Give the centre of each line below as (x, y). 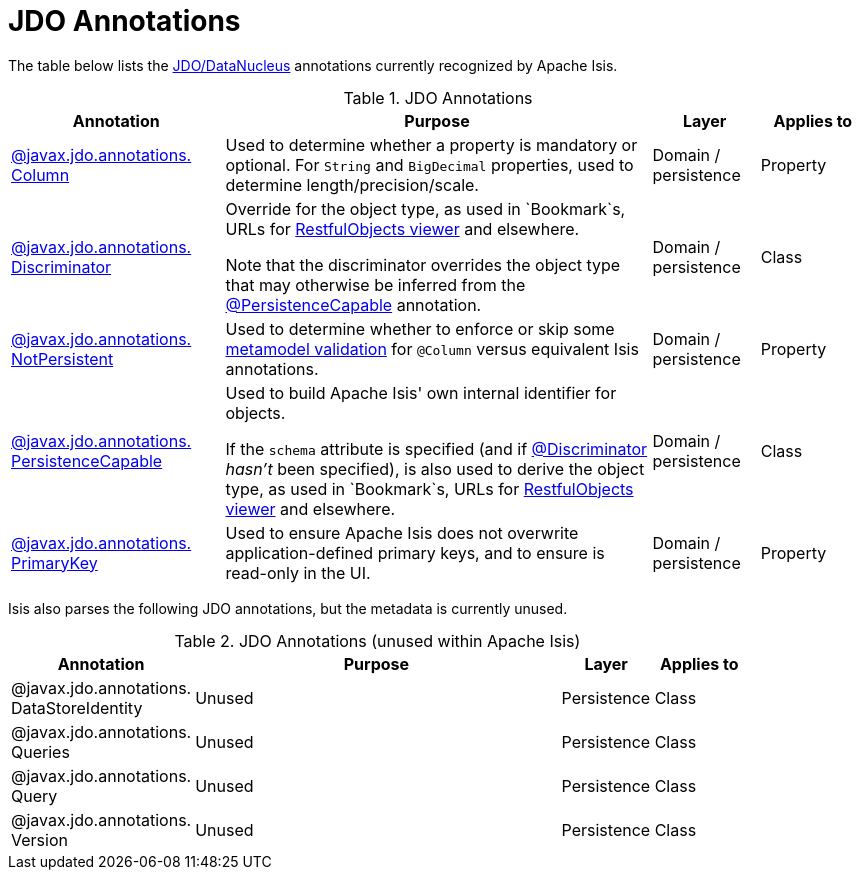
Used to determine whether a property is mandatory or (431, 144)
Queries (40, 751)
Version (39, 839)
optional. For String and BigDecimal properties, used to (429, 164)
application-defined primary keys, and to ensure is (415, 552)
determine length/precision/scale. (352, 184)
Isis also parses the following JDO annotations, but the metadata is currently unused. (288, 608)
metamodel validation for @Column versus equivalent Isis (432, 348)
